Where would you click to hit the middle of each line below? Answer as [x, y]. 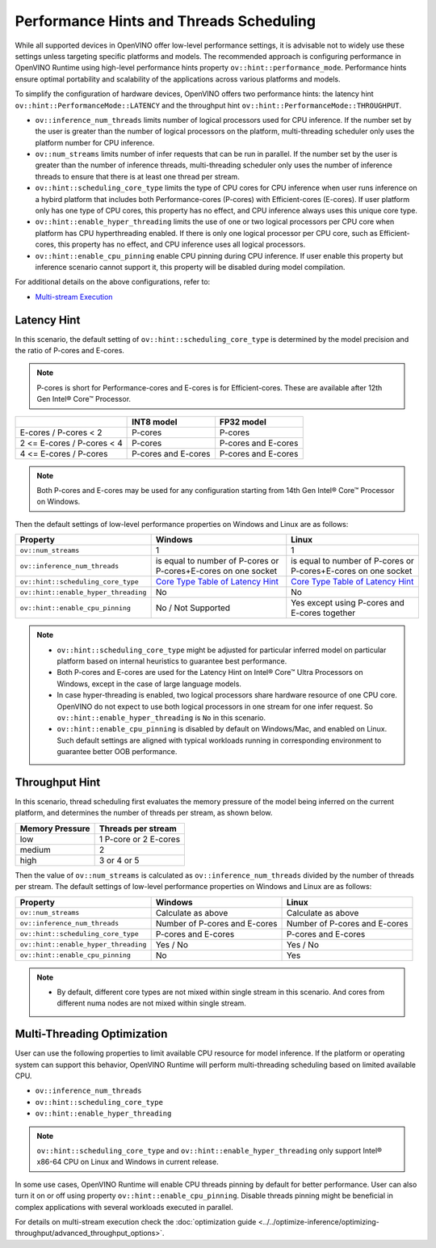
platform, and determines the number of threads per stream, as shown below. [144, 813]
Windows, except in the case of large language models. [149, 684]
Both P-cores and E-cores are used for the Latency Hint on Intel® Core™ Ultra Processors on [210, 672]
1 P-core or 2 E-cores [140, 839]
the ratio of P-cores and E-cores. [70, 351]
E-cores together [323, 613]
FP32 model [243, 422]
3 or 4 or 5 [119, 860]
